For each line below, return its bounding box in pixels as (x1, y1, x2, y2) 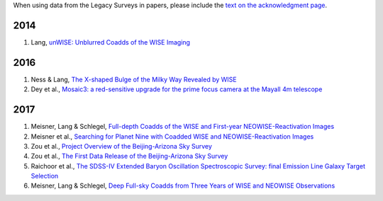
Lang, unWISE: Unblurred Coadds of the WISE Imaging (30, 38, 191, 46)
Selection (30, 172, 59, 180)
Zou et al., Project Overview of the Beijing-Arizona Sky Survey (30, 142, 213, 150)
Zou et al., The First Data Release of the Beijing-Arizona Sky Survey (30, 152, 228, 161)
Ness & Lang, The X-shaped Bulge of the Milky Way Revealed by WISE (30, 75, 237, 84)
